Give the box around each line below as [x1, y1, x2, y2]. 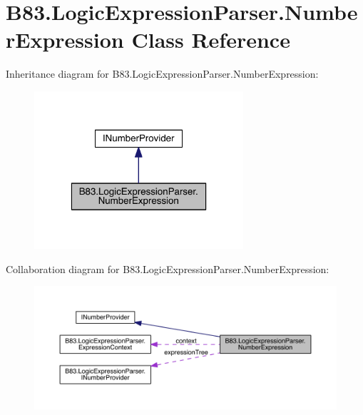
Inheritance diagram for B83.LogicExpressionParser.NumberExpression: [6, 66, 319, 81]
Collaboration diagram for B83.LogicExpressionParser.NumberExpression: [6, 261, 329, 276]
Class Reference [131, 25, 290, 54]
